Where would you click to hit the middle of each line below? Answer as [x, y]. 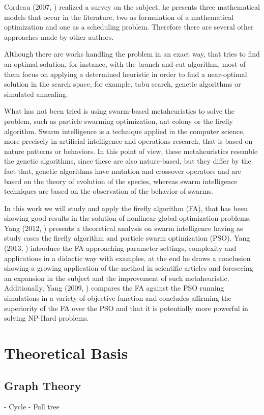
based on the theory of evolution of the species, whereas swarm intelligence [121, 181]
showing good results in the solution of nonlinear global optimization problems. [128, 218]
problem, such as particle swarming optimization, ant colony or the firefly [119, 121]
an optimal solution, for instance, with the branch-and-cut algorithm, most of [125, 63]
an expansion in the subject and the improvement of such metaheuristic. [117, 278]
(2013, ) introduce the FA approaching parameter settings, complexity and [120, 248]
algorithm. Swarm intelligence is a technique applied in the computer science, [125, 131]
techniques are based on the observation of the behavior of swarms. [109, 191]
